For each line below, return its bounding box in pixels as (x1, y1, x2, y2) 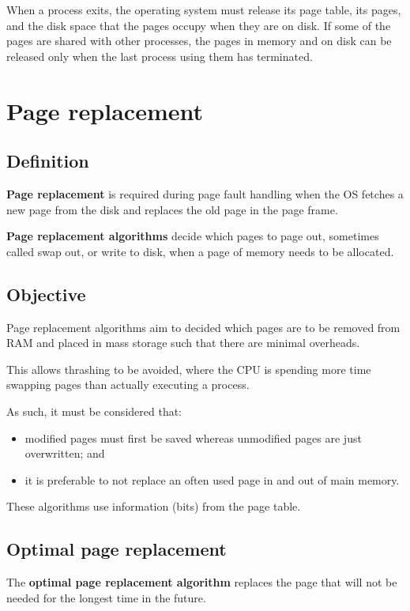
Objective (6, 281, 86, 306)
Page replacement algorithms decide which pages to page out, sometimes (6, 228, 379, 244)
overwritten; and (24, 445, 105, 462)
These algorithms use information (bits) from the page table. (6, 498, 301, 515)
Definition (6, 149, 89, 173)
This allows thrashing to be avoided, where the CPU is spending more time (6, 360, 371, 377)
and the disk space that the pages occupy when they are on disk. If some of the (6, 17, 391, 33)
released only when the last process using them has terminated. (6, 47, 313, 64)
